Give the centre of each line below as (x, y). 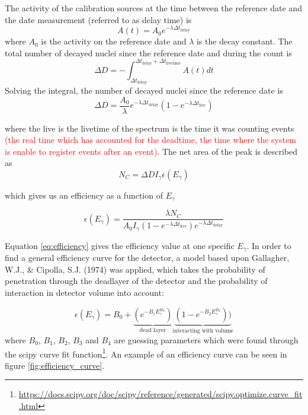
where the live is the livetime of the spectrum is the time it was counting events (150, 128)
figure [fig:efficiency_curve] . (55, 365)
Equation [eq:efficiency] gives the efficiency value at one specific (120, 245)
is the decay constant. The (244, 41)
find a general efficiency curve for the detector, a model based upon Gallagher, (147, 258)
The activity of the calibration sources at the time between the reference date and (153, 8)
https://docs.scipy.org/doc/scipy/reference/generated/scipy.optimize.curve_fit (161, 394)
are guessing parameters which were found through (206, 340)
